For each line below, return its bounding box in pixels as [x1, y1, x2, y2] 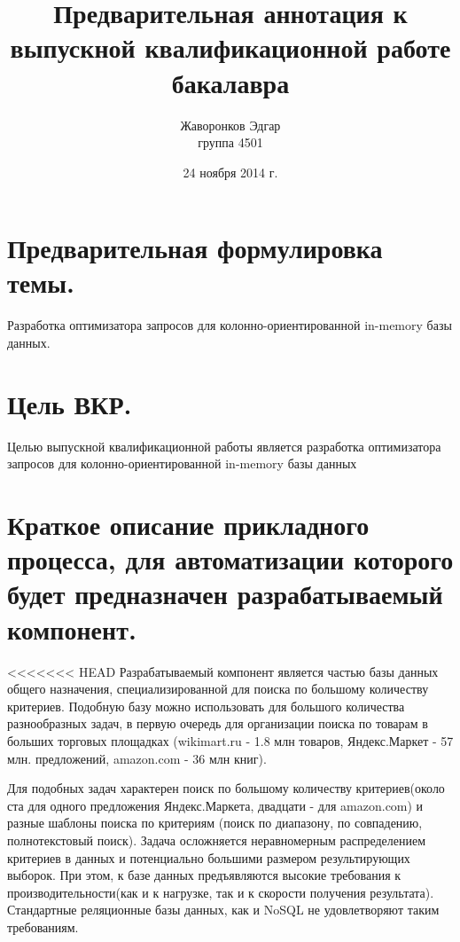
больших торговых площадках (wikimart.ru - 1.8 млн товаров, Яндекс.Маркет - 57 [7, 731, 454, 750]
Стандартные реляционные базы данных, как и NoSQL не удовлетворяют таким [7, 900, 440, 919]
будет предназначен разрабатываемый [7, 576, 443, 612]
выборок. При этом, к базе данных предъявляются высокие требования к [7, 866, 402, 884]
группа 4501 [198, 133, 263, 152]
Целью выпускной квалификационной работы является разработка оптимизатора [7, 436, 441, 455]
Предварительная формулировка [7, 230, 383, 266]
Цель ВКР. [7, 385, 132, 421]
